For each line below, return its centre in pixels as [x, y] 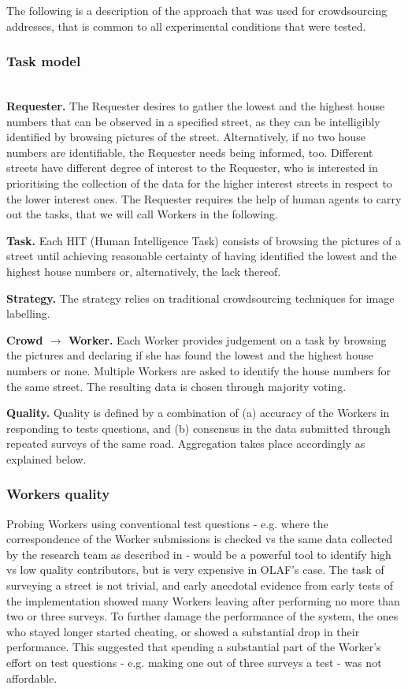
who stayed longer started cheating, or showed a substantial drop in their [183, 631]
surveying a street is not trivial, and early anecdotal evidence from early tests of [200, 585]
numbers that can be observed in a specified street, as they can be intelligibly [193, 121]
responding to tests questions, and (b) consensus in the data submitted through [198, 428]
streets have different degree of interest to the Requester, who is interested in [192, 168]
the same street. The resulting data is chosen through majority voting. [176, 386]
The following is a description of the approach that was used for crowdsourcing [197, 10]
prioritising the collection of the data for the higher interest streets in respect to [199, 182]
